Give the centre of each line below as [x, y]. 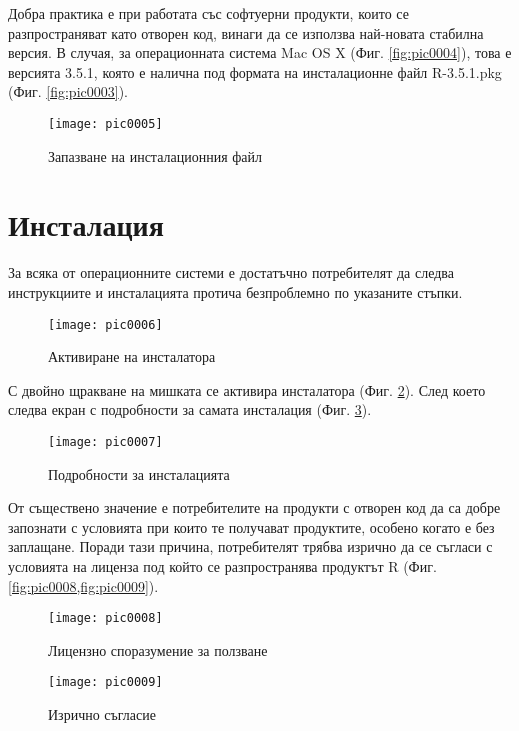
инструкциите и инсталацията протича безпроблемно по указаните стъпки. [235, 291]
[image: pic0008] [105, 618]
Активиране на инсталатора [132, 356]
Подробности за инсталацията [139, 473]
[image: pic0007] [105, 441]
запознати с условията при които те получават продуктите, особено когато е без [251, 526]
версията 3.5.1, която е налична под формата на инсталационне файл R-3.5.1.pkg [255, 71]
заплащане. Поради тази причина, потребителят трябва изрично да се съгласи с [250, 546]
